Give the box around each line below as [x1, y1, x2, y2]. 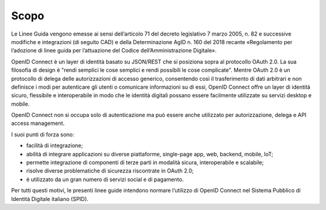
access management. [11, 119, 65, 127]
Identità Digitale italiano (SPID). [11, 195, 89, 202]
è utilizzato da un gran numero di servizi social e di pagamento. [26, 176, 184, 183]
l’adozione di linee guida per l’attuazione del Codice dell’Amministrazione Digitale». [11, 47, 217, 54]
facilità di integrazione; [26, 142, 83, 149]
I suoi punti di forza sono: [11, 130, 75, 138]
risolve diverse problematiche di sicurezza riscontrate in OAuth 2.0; [26, 167, 194, 174]
